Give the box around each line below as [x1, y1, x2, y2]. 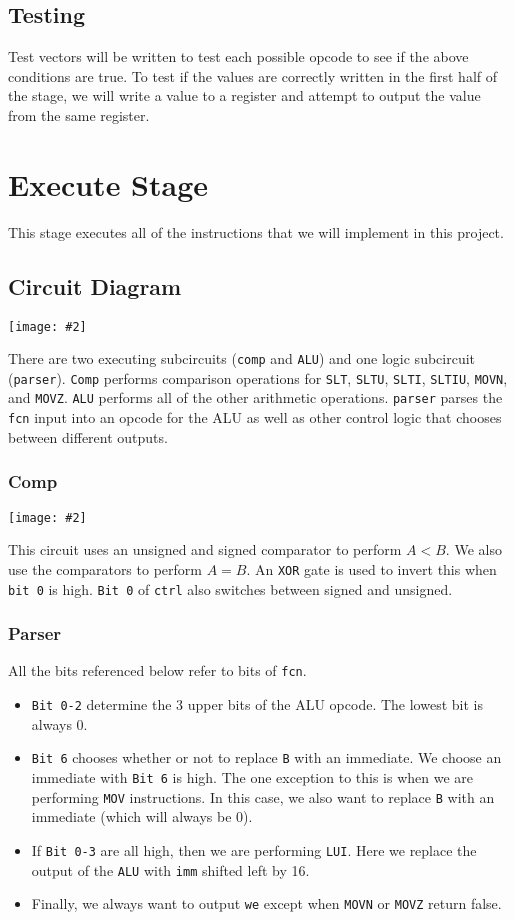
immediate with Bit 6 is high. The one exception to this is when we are [31, 766, 474, 787]
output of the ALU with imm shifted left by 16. [31, 859, 310, 880]
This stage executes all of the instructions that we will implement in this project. [8, 221, 504, 242]
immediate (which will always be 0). [31, 806, 253, 827]
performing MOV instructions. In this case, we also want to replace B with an [31, 786, 495, 807]
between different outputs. [8, 426, 168, 447]
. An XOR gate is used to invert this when [246, 558, 497, 579]
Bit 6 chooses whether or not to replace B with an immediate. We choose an [31, 747, 502, 768]
